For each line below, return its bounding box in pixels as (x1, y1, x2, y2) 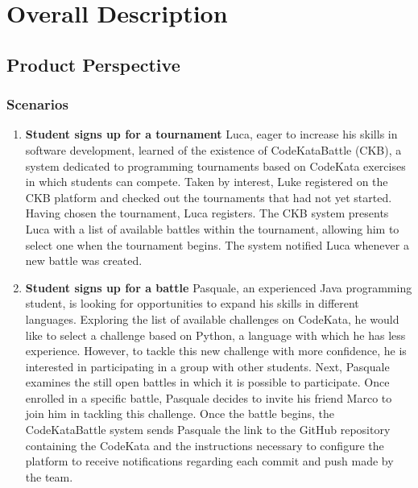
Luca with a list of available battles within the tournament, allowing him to (25, 220, 399, 237)
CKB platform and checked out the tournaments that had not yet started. (25, 188, 392, 205)
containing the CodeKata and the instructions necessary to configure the (25, 436, 384, 453)
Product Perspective (6, 52, 180, 77)
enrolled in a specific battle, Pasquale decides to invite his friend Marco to (25, 389, 392, 406)
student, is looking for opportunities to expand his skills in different (25, 295, 359, 312)
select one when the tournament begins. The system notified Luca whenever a (25, 236, 409, 253)
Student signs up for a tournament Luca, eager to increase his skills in (25, 126, 398, 143)
